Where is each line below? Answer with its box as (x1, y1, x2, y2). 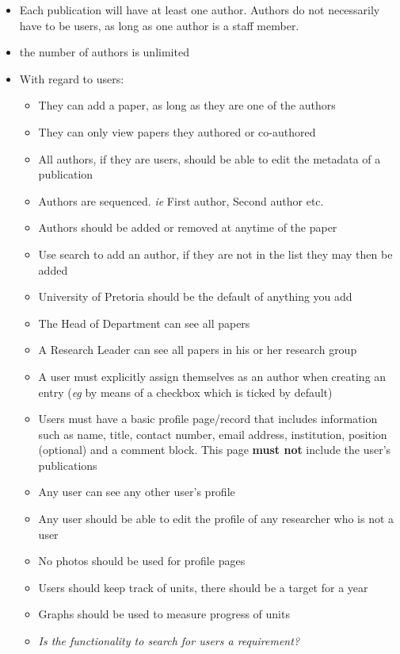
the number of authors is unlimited (19, 44, 189, 60)
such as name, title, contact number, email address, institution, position (38, 425, 387, 442)
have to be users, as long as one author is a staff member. (19, 17, 299, 33)
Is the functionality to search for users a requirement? (38, 633, 300, 649)
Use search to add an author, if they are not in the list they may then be (38, 245, 393, 262)
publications (38, 456, 97, 473)
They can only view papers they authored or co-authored (38, 123, 316, 140)
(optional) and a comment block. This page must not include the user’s (38, 441, 391, 458)
